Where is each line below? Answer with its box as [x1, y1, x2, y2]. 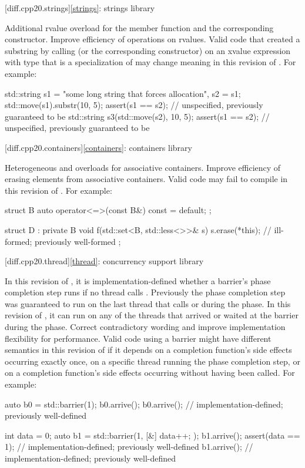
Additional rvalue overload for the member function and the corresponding [5, 21, 274, 33]
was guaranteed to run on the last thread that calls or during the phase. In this [5, 297, 291, 309]
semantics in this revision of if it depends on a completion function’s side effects [5, 344, 292, 356]
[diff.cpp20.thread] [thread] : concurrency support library [5, 255, 204, 267]
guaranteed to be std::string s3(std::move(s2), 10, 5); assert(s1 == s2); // [5, 110, 270, 122]
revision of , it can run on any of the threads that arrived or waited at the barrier [5, 309, 299, 321]
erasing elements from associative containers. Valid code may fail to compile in [5, 173, 288, 185]
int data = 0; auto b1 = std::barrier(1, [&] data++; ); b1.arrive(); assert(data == [5, 429, 300, 441]
